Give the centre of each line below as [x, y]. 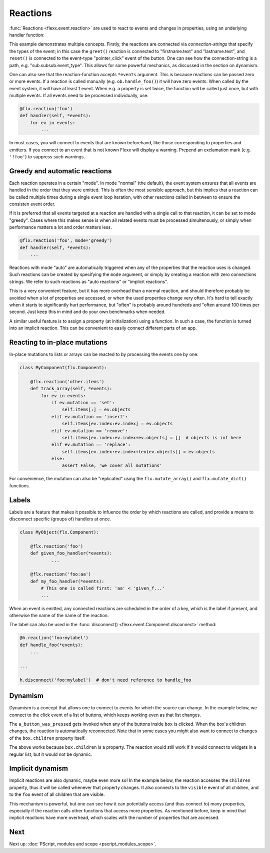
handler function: [27, 35]
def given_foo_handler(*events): [71, 553]
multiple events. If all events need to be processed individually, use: [79, 96]
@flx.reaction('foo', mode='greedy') [66, 241]
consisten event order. [32, 204]
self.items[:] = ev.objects [96, 410]
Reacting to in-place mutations [58, 342]
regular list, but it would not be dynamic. [51, 754]
